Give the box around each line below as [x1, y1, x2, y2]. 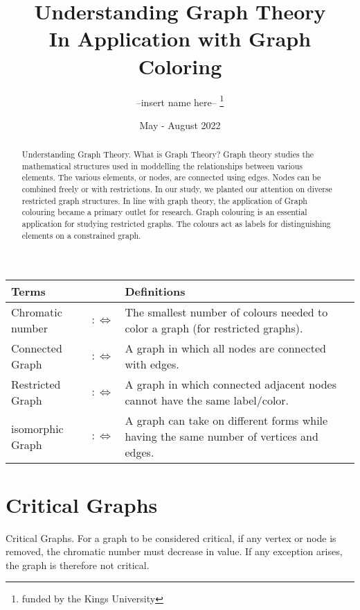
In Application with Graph [48, 24, 312, 53]
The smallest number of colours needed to [125, 304, 328, 321]
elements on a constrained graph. [21, 229, 141, 241]
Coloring [138, 51, 222, 80]
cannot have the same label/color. [125, 392, 289, 409]
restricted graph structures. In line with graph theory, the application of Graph [21, 194, 307, 206]
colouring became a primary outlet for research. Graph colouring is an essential [21, 206, 307, 218]
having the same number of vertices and [125, 428, 318, 445]
